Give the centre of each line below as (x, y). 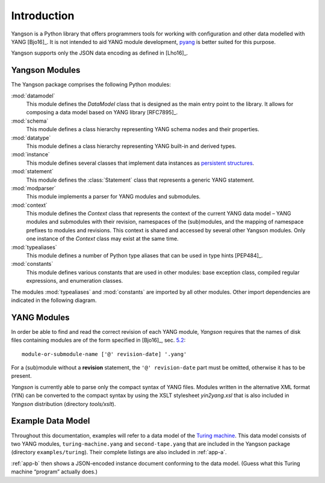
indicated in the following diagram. (54, 300)
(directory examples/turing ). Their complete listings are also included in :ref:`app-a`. (119, 452)
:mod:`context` (29, 205)
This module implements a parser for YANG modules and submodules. (113, 197)
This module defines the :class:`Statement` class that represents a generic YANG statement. (140, 180)
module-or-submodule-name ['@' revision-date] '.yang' (104, 354)
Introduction (43, 16)
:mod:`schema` (30, 121)
